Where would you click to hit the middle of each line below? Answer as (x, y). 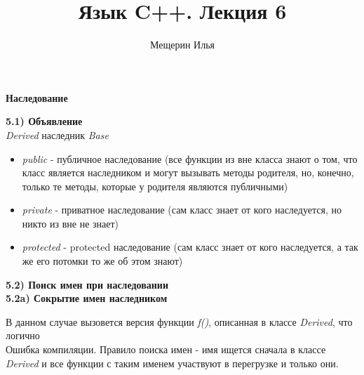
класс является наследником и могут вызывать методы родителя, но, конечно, (188, 172)
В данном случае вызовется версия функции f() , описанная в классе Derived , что (179, 321)
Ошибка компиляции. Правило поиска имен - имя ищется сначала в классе (166, 349)
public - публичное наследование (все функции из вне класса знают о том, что (190, 158)
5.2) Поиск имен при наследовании (87, 284)
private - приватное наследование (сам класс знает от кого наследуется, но (182, 210)
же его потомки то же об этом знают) (102, 261)
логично (23, 335)
